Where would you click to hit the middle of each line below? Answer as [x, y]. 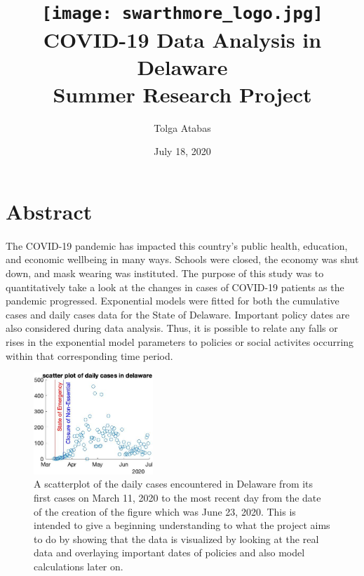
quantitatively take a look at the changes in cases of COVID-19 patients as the [175, 287]
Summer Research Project [182, 94]
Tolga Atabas [182, 127]
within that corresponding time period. [89, 355]
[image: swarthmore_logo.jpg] [182, 14]
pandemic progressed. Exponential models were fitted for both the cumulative [173, 301]
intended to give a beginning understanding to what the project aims [182, 525]
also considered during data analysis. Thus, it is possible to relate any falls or [172, 328]
